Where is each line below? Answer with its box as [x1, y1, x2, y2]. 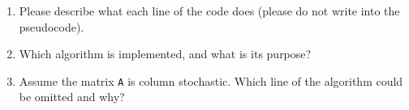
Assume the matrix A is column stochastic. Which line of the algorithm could [19, 72, 403, 89]
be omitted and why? [19, 88, 125, 105]
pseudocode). [19, 18, 84, 35]
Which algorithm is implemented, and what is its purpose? [19, 45, 312, 62]
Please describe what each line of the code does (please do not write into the [19, 2, 400, 19]
